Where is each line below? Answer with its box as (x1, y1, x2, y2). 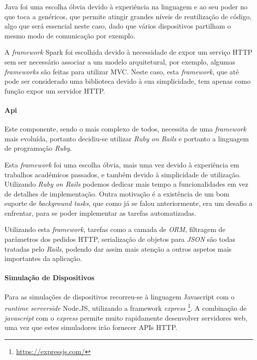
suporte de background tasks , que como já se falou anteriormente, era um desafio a (4, 198, 253, 208)
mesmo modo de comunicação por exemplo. (4, 30, 136, 40)
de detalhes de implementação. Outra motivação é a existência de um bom (4, 188, 229, 198)
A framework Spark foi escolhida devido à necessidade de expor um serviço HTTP (4, 47, 253, 57)
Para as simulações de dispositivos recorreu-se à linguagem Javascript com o (4, 291, 235, 301)
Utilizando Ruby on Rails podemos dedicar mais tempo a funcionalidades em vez (4, 179, 249, 189)
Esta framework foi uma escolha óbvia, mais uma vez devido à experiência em (4, 159, 239, 169)
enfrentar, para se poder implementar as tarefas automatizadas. (4, 207, 196, 218)
